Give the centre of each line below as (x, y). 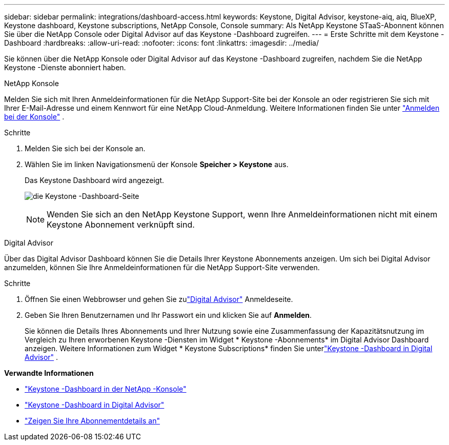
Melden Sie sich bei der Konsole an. (85, 148)
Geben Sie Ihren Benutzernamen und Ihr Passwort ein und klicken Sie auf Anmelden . (168, 315)
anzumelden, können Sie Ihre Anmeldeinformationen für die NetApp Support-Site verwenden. (162, 267)
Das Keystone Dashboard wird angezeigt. (94, 180)
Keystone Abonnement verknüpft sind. (121, 225)
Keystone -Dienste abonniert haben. (65, 67)
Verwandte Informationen (49, 373)
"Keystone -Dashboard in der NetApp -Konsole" (106, 389)
